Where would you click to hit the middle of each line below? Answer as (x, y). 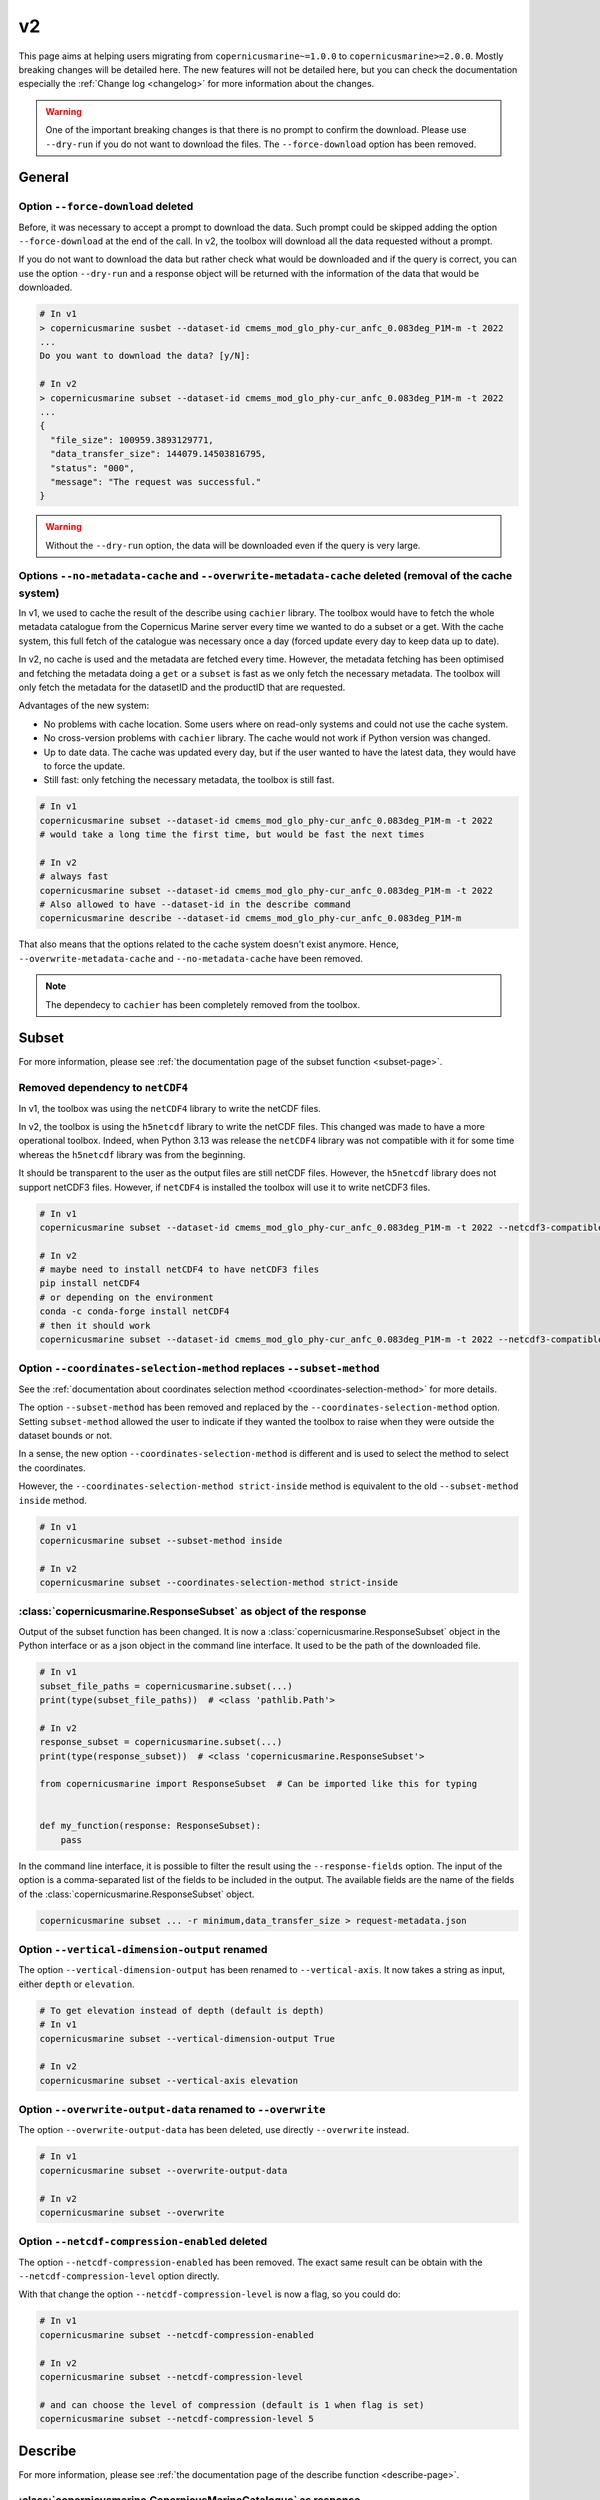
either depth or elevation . (76, 1984)
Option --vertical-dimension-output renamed (143, 1949)
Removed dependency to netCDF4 (103, 1088)
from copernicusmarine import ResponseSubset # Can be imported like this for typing (258, 1784)
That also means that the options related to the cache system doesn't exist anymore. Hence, (208, 944)
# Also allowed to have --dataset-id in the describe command (195, 904)
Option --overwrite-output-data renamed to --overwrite (172, 2110)
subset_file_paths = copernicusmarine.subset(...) (166, 1686)
